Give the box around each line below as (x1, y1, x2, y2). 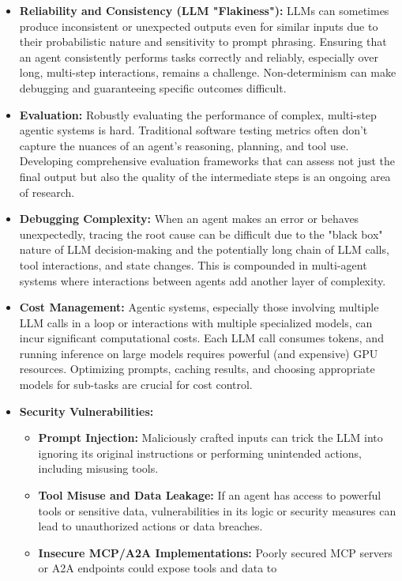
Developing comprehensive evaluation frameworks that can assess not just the (19, 153, 396, 169)
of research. (19, 183, 75, 200)
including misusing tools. (38, 460, 159, 477)
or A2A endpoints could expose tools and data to (38, 560, 277, 576)
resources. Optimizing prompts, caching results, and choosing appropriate (19, 360, 375, 377)
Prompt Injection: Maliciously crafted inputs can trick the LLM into (38, 429, 383, 446)
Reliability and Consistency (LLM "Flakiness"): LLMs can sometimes (19, 2, 389, 18)
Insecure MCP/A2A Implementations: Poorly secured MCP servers (38, 544, 393, 560)
